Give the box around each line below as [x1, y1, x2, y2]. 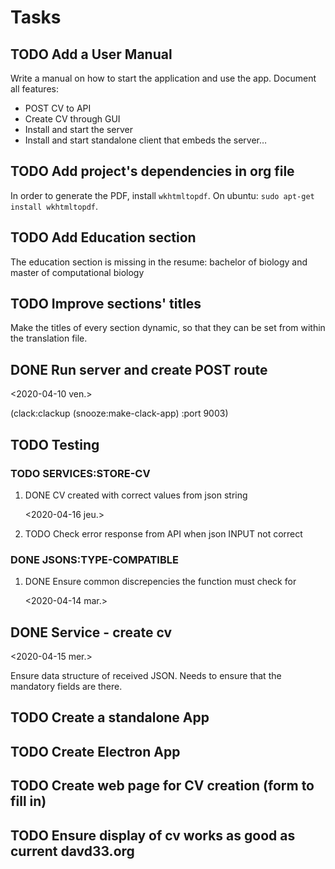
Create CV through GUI [24, 113, 121, 125]
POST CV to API [24, 102, 92, 114]
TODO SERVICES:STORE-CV [10, 466, 151, 480]
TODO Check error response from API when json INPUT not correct [24, 527, 303, 540]
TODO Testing [10, 436, 100, 453]
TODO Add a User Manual [10, 46, 173, 63]
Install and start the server [24, 124, 134, 135]
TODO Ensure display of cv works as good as [10, 827, 296, 844]
